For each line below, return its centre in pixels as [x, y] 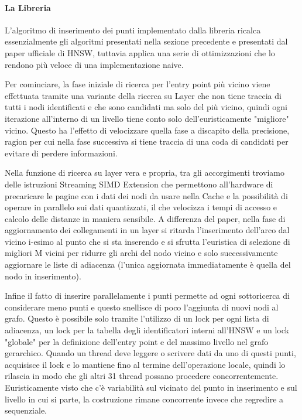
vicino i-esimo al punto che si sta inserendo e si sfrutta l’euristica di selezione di [147, 241]
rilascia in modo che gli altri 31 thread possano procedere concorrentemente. [142, 376]
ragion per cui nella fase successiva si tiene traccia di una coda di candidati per [147, 141]
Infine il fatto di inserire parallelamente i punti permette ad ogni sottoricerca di [147, 296]
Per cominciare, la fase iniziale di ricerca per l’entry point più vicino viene [138, 84]
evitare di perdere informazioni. [61, 153]
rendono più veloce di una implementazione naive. [94, 64]
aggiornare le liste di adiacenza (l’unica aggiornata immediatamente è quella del [148, 264]
